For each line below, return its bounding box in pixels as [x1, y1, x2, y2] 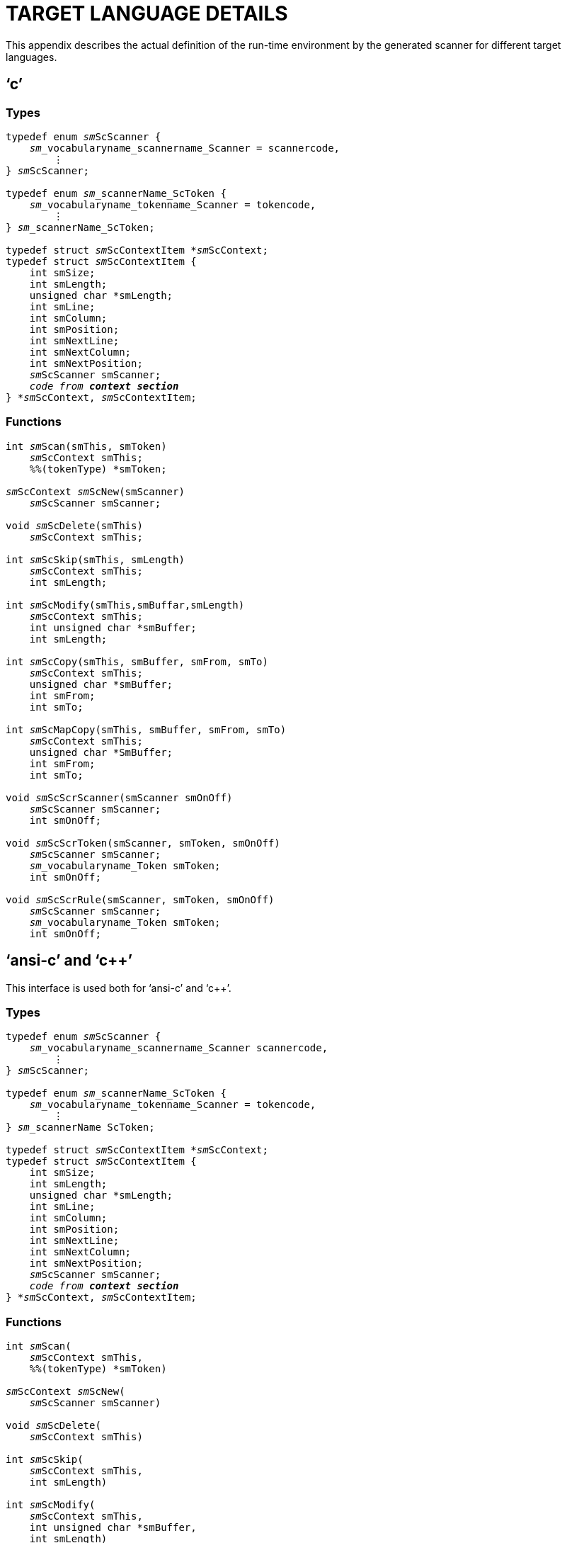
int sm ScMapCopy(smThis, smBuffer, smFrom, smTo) [6, 723, 287, 735]
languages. [6, 50, 57, 63]
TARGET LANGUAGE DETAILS [6, 1, 288, 26]
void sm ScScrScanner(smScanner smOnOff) [6, 791, 233, 803]
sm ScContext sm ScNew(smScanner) [6, 485, 185, 497]
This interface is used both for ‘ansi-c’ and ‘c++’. [6, 981, 231, 994]
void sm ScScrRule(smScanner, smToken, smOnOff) [6, 893, 275, 905]
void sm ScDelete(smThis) [6, 519, 143, 531]
